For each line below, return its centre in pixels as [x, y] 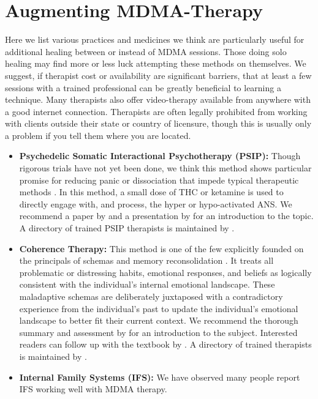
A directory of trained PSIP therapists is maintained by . [127, 228]
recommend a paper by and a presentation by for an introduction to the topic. [166, 216]
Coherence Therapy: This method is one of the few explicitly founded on [161, 248]
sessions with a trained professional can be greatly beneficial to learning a [143, 87]
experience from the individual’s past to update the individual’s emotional [159, 308]
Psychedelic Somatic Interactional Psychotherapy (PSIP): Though [160, 156]
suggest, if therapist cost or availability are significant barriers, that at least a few [158, 75]
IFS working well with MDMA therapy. [93, 389]
